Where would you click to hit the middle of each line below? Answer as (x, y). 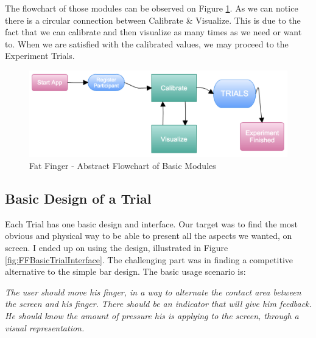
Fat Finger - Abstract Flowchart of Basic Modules (123, 165)
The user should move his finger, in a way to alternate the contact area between (153, 291)
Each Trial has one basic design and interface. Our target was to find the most (151, 223)
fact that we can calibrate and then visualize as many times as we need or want (153, 32)
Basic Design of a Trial (78, 198)
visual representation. (45, 327)
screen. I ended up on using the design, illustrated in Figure (117, 247)
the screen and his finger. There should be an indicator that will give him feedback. (158, 304)
